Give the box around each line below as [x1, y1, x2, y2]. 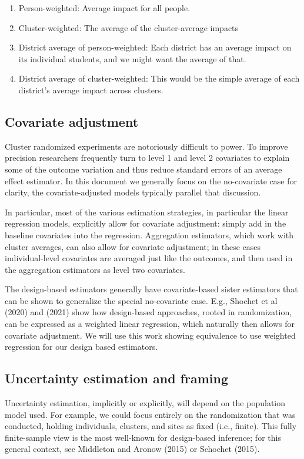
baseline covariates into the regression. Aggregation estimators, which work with [5, 228, 294, 241]
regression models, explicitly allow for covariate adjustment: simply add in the [5, 217, 286, 230]
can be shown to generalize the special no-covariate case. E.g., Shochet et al [5, 294, 278, 306]
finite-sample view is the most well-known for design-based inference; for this [5, 431, 281, 443]
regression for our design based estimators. [5, 340, 158, 353]
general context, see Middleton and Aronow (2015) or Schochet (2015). [5, 443, 260, 455]
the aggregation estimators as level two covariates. [5, 263, 185, 275]
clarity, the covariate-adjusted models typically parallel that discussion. [5, 186, 261, 198]
